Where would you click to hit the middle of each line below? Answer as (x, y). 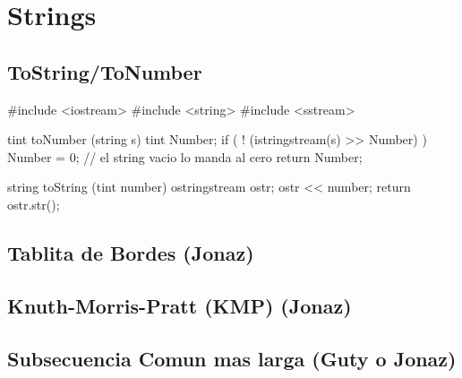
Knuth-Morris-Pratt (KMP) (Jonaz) (180, 305)
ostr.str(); (34, 204)
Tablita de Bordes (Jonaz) (131, 252)
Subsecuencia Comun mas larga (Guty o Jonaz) (232, 358)
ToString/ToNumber (105, 71)
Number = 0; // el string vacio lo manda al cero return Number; (185, 156)
